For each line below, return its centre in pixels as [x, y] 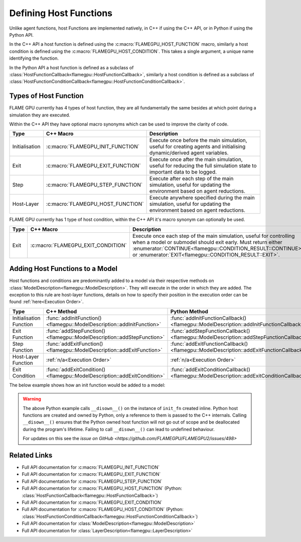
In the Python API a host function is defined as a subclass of [71, 67]
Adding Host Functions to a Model [63, 269]
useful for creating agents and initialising [197, 147]
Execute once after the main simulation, [196, 160]
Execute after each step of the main [191, 179]
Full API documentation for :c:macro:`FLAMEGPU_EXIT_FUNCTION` [91, 474]
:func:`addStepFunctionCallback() [210, 331]
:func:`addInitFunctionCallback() [208, 318]
